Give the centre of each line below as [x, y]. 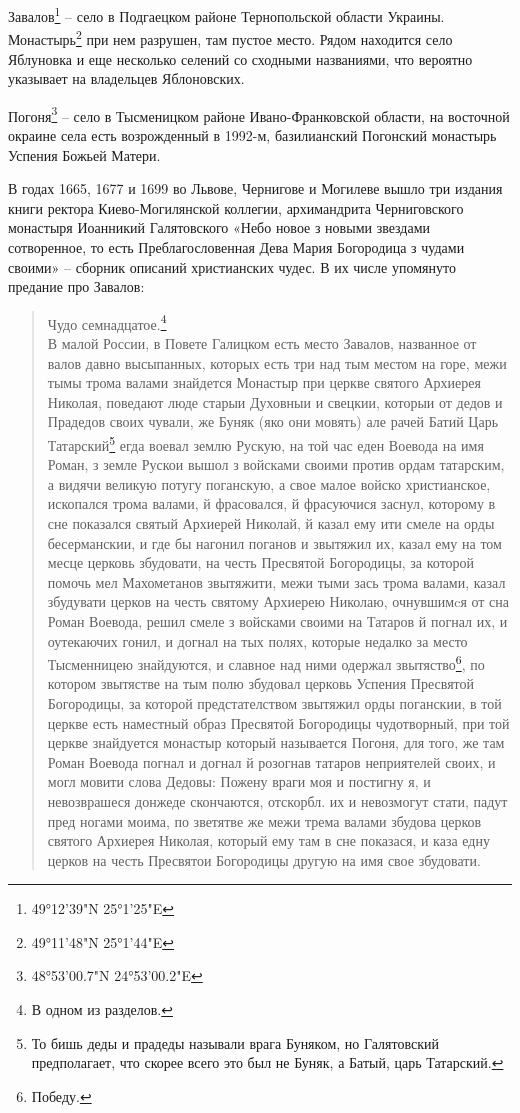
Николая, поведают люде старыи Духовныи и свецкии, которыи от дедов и [275, 401]
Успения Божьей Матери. [84, 154]
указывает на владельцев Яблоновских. [126, 78]
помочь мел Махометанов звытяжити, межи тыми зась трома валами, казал [276, 581]
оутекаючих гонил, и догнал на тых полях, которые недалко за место [257, 640]
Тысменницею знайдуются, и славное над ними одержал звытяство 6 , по [266, 662]
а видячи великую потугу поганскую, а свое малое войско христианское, [269, 483]
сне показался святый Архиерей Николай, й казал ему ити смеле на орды [271, 522]
